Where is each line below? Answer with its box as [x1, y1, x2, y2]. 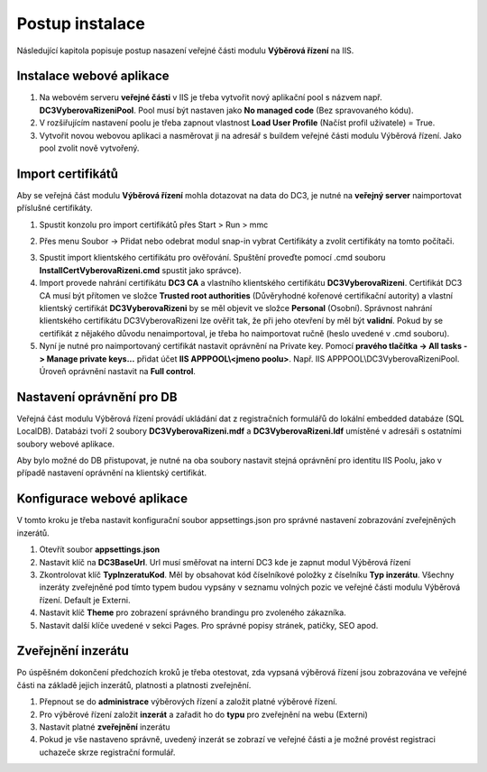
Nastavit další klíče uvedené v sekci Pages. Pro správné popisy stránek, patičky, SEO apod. [39, 620, 379, 630]
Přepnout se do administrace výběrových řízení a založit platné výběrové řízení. [39, 696, 338, 707]
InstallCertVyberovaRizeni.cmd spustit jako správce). [39, 264, 243, 275]
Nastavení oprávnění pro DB [16, 389, 178, 405]
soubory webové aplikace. [16, 438, 115, 449]
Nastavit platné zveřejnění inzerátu [39, 721, 170, 732]
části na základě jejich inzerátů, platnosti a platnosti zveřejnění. [16, 679, 252, 690]
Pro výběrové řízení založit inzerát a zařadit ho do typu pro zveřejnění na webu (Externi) [39, 709, 369, 720]
